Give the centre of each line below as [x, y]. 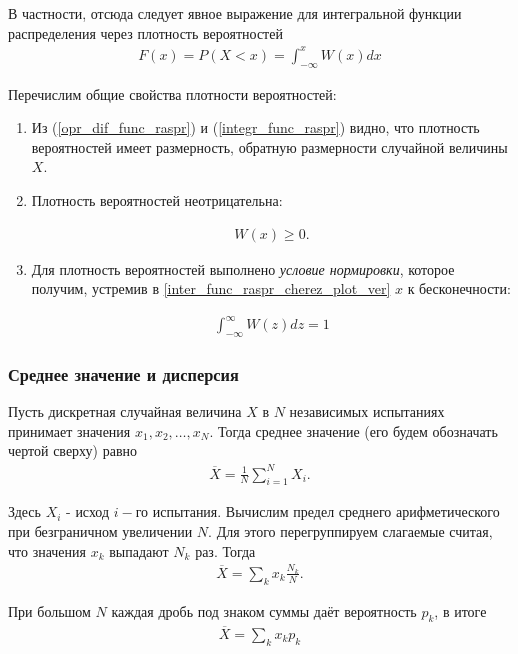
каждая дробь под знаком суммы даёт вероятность [264, 610]
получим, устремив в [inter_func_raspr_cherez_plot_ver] [211, 288]
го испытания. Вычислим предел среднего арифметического [317, 511]
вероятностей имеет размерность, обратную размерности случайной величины [269, 146]
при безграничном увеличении [100, 530]
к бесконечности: [459, 288]
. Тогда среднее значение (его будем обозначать [353, 430]
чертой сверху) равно [73, 450]
